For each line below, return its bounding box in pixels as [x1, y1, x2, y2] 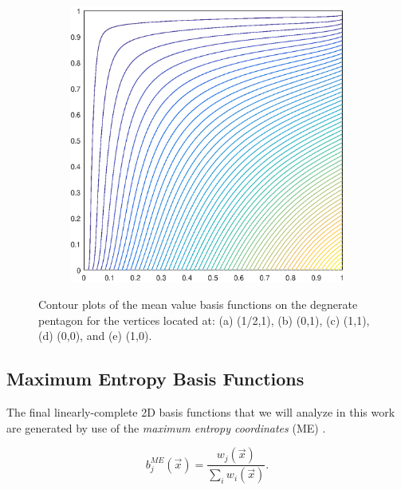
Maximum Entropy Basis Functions [6, 366, 305, 391]
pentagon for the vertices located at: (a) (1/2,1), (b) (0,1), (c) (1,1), [38, 311, 370, 328]
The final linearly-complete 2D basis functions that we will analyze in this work [6, 404, 395, 421]
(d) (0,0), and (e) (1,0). [38, 327, 152, 344]
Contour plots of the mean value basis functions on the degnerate [38, 296, 358, 313]
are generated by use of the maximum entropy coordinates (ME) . [6, 419, 326, 436]
